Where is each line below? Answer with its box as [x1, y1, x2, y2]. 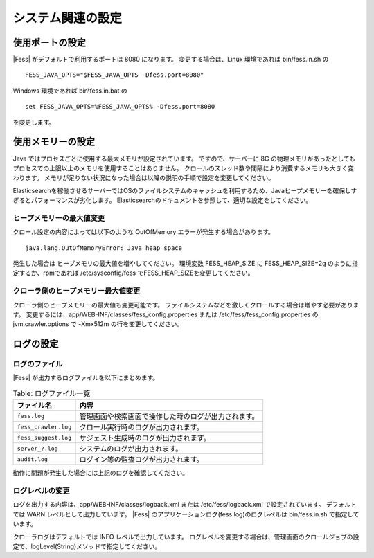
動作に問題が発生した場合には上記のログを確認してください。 [12, 469, 189, 477]
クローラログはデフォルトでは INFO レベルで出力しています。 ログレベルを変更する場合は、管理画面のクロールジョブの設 [12, 532, 359, 541]
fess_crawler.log [17, 423, 72, 431]
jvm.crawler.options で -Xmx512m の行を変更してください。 [12, 320, 184, 328]
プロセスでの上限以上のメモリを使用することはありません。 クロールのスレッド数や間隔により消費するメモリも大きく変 [12, 163, 355, 172]
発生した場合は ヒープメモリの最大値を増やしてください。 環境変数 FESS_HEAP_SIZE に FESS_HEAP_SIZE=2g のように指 [12, 260, 358, 268]
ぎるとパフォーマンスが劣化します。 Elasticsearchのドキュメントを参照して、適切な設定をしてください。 [12, 196, 312, 204]
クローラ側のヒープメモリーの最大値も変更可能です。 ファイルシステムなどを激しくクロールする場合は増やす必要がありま [12, 300, 359, 309]
